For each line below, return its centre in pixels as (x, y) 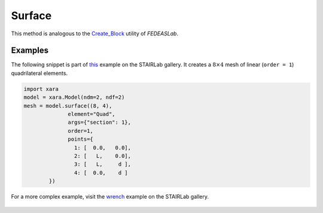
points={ (81, 139)
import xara (41, 89)
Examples (30, 51)
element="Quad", (92, 114)
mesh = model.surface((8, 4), (68, 106)
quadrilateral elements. (39, 73)
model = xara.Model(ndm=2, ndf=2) (74, 98)
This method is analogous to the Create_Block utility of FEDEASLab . (95, 34)
